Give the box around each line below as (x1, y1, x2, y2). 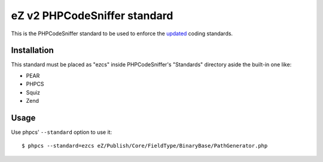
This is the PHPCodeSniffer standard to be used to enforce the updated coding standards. (11, 30, 233, 37)
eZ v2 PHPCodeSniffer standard (11, 9, 173, 22)
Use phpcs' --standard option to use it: (11, 129, 112, 136)
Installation (11, 45, 54, 56)
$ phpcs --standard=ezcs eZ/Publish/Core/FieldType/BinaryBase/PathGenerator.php (22, 142, 268, 149)
